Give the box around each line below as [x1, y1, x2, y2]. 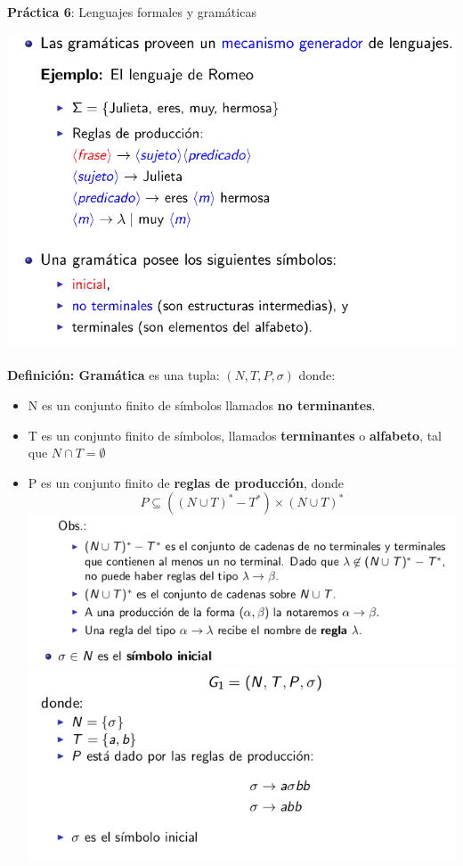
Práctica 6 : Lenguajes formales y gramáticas [7, 3, 256, 21]
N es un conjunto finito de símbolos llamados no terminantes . [28, 395, 376, 414]
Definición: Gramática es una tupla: [7, 366, 220, 384]
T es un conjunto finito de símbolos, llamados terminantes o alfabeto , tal [28, 425, 442, 444]
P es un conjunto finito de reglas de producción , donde [28, 473, 345, 491]
